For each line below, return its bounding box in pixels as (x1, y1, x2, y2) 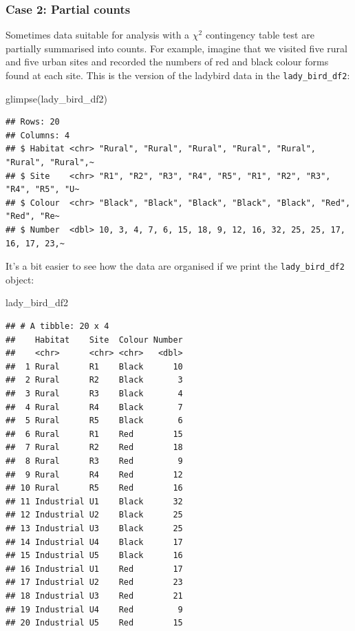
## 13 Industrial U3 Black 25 (6, 523, 183, 533)
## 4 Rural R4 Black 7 (6, 402, 183, 412)
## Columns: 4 (6, 130, 70, 140)
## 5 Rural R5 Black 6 (6, 416, 183, 426)
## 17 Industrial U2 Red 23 (6, 577, 183, 588)
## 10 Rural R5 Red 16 (6, 483, 183, 493)
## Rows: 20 (6, 117, 60, 127)
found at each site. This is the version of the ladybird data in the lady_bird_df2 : (6, 68, 350, 82)
